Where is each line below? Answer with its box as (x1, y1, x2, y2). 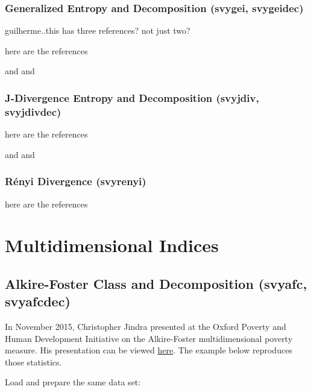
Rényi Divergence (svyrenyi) (5, 174, 146, 189)
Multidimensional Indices (5, 233, 219, 258)
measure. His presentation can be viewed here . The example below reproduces (5, 344, 292, 356)
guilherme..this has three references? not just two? (5, 24, 190, 37)
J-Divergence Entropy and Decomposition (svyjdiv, (5, 90, 259, 105)
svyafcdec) (5, 292, 71, 311)
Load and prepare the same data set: (5, 376, 141, 388)
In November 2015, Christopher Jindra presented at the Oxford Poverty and (5, 320, 286, 333)
